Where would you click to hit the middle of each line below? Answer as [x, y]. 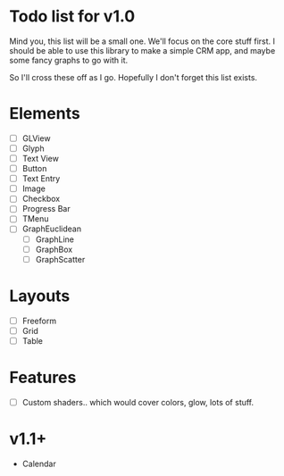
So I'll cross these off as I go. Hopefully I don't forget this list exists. [133, 77]
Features [43, 378]
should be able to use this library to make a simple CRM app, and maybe [142, 50]
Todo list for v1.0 [72, 17]
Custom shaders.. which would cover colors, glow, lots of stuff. [138, 402]
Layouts [40, 296]
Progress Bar [46, 209]
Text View [41, 159]
